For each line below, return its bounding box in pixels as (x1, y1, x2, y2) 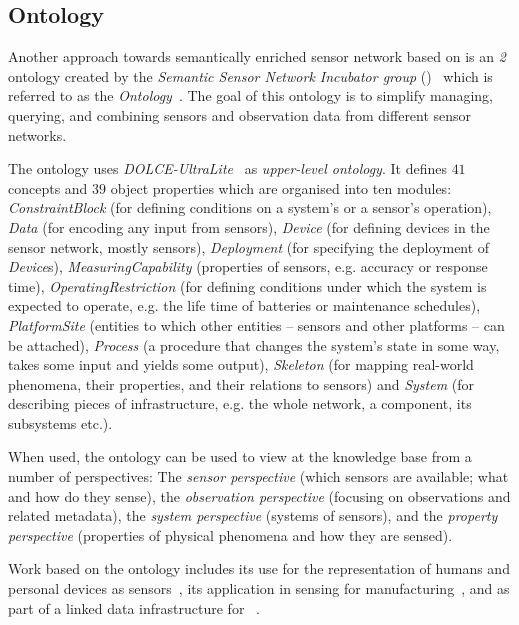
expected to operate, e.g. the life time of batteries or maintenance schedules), (8, 295, 481, 316)
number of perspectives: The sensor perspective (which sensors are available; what (8, 466, 509, 487)
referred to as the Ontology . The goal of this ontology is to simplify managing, (8, 85, 494, 106)
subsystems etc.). (8, 412, 113, 433)
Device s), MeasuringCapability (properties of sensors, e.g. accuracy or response (8, 256, 488, 277)
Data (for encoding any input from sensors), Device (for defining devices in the (8, 216, 490, 237)
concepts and (8, 177, 88, 198)
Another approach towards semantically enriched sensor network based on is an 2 (8, 46, 506, 67)
